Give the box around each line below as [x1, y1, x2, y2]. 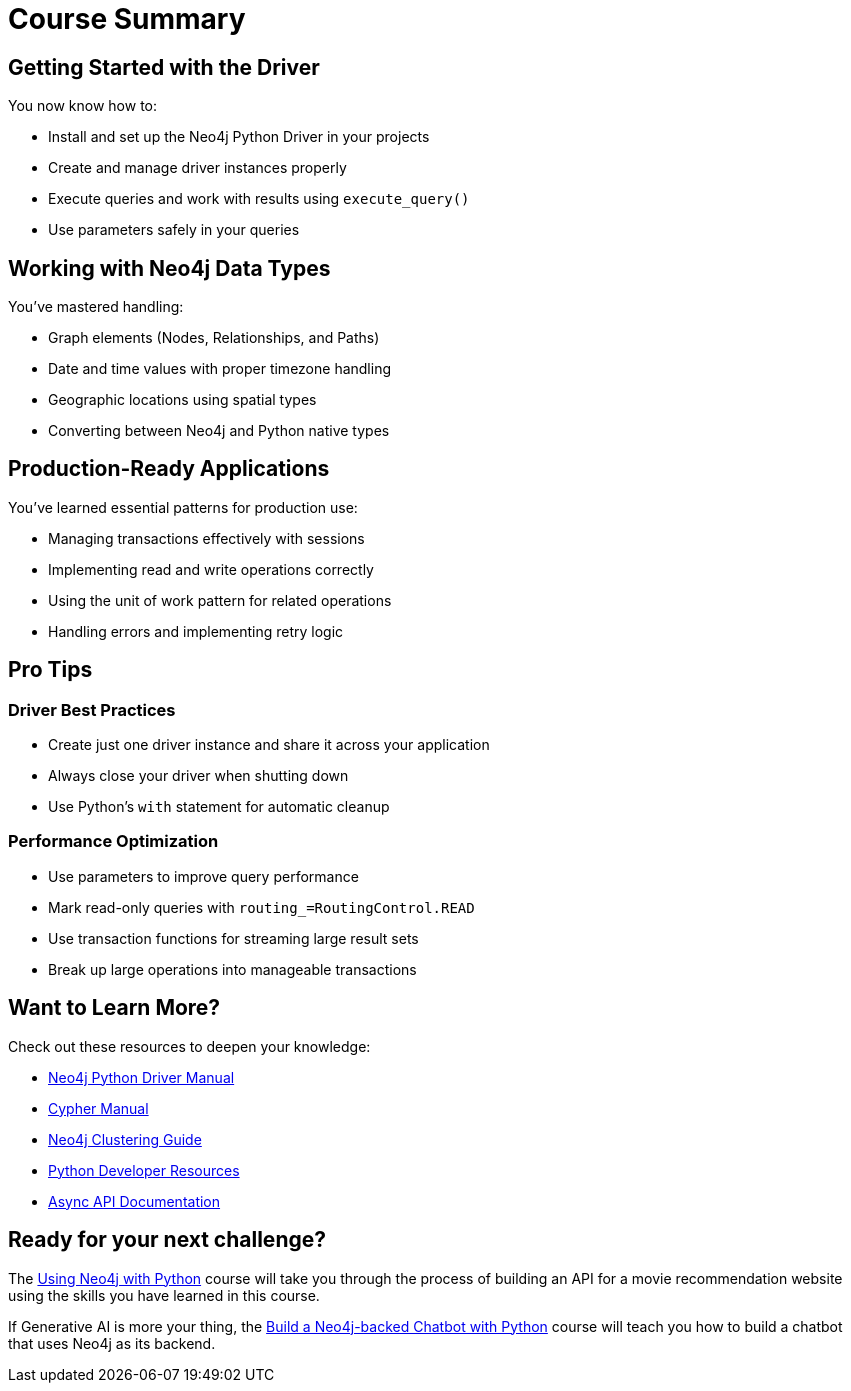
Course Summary [8, 2, 246, 36]
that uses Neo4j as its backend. [8, 1334, 216, 1352]
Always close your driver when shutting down [48, 767, 349, 785]
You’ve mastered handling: [8, 298, 184, 316]
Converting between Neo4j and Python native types [48, 422, 390, 440]
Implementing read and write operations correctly [48, 560, 374, 578]
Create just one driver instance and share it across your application [48, 736, 490, 754]
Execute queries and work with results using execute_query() [48, 190, 470, 208]
